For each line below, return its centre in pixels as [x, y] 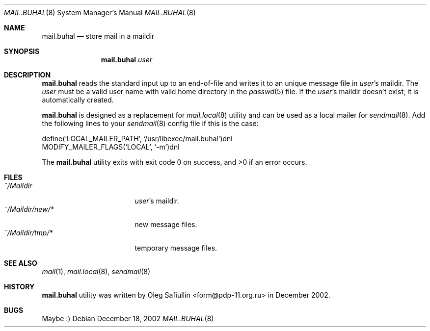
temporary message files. [176, 248]
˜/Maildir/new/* [29, 209]
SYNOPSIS [22, 51]
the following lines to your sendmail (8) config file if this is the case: [150, 123]
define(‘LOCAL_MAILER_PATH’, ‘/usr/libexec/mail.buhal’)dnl [137, 139]
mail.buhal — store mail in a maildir [98, 36]
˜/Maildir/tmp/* [28, 233]
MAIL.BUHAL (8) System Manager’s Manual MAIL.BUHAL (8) [100, 13]
